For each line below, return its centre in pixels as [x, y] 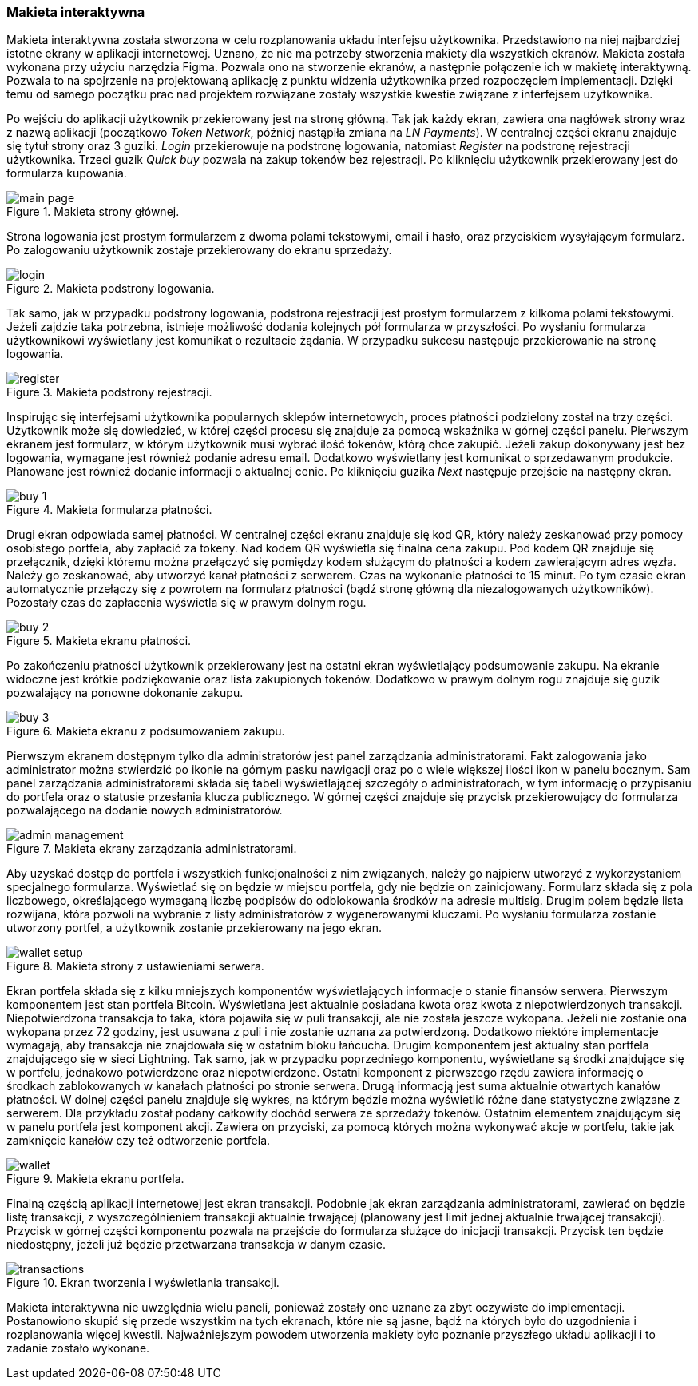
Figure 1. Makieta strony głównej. [93, 212]
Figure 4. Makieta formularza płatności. [109, 510]
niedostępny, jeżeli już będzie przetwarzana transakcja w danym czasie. [196, 1245]
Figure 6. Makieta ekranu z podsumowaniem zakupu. [146, 731]
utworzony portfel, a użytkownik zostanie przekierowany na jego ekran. [194, 928]
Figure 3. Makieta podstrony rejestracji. [109, 392]
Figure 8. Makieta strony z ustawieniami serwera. [135, 966]
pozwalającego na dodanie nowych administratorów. [145, 810]
